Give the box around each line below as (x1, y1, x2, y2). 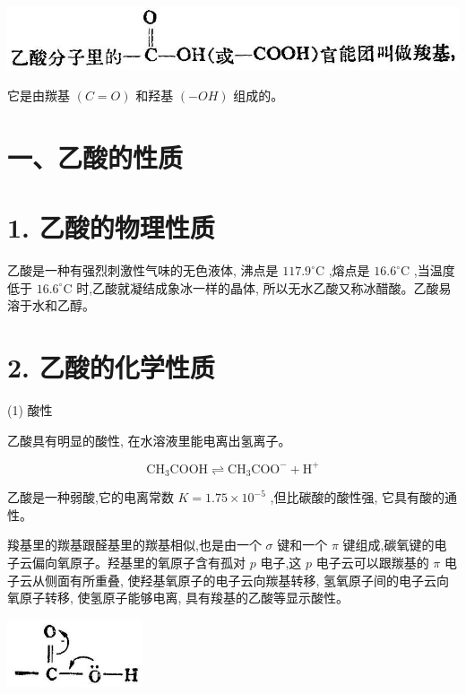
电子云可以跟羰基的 (315, 552, 429, 571)
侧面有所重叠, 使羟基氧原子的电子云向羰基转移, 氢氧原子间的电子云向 (44, 570, 450, 589)
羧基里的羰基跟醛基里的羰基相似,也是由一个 (7, 535, 262, 554)
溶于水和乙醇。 (7, 296, 95, 315)
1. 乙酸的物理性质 (7, 209, 215, 246)
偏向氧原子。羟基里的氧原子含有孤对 (31, 552, 246, 571)
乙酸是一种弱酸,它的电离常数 (7, 488, 174, 507)
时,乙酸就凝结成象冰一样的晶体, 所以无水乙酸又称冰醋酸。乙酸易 (76, 278, 452, 297)
